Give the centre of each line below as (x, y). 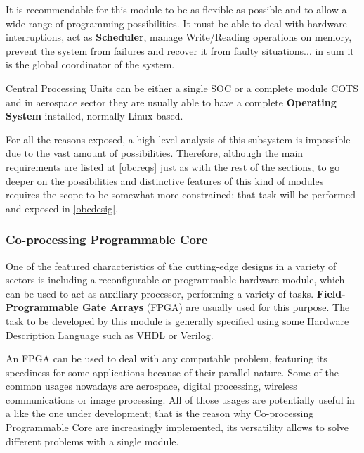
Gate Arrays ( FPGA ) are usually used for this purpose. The (216, 307)
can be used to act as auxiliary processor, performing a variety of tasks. (160, 293)
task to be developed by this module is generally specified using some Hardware (177, 320)
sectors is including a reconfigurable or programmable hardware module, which (175, 280)
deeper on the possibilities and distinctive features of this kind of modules (165, 180)
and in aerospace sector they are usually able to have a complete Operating (171, 102)
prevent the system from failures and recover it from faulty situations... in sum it (180, 50)
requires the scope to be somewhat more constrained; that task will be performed (181, 194)
